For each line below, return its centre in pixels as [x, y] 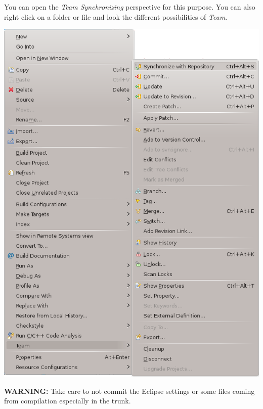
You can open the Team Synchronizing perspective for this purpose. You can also [130, 7]
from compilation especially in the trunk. [68, 401]
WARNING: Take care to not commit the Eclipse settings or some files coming [129, 391]
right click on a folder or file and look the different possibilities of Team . [116, 16]
